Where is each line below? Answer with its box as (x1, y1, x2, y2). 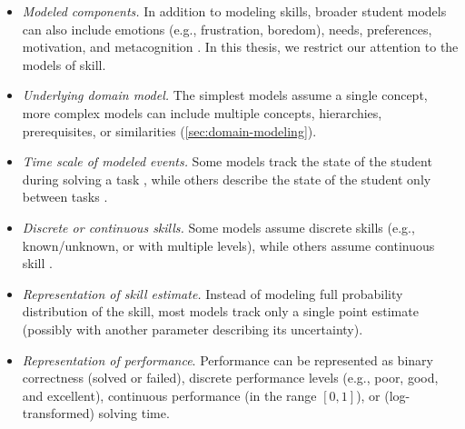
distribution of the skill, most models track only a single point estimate (22, 302, 419, 321)
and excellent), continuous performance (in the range (22, 385, 317, 404)
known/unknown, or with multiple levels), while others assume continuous (22, 235, 435, 254)
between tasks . (22, 187, 108, 206)
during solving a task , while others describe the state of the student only (22, 169, 431, 188)
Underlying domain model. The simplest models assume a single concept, (22, 85, 428, 105)
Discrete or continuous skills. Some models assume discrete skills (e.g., (22, 217, 415, 236)
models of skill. (22, 55, 106, 74)
